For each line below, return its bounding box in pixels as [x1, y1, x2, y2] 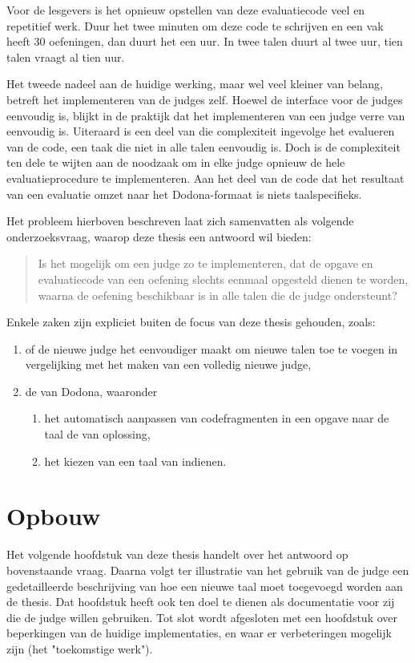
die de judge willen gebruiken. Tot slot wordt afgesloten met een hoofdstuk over [6, 608, 398, 625]
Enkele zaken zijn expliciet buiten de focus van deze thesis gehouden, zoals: [6, 313, 376, 330]
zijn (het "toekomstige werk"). [6, 640, 153, 657]
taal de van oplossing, [44, 426, 151, 443]
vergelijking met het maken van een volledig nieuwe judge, [25, 356, 312, 373]
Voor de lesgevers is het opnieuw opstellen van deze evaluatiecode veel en [6, 2, 365, 18]
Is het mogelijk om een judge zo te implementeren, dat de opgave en [38, 255, 373, 272]
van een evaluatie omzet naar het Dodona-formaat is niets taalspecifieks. [6, 185, 362, 202]
